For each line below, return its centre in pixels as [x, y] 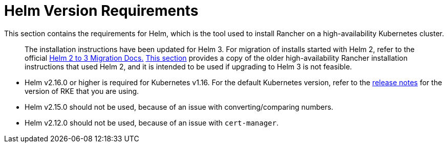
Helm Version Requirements [101, 11]
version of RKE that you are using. [82, 91]
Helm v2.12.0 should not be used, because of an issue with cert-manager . [152, 122]
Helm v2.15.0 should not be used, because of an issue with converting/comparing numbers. [179, 107]
